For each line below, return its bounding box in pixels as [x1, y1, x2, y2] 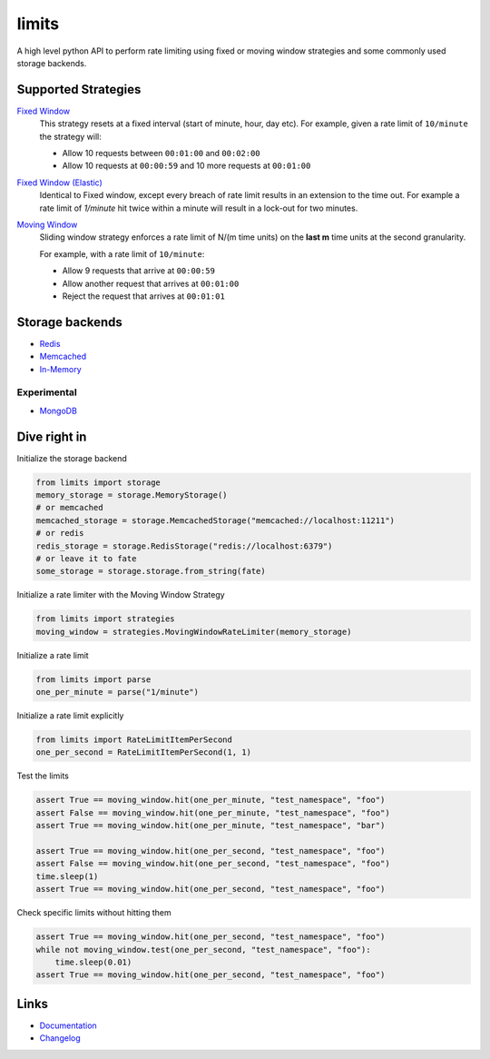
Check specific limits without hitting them [16, 907, 171, 918]
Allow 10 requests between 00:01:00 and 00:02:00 [62, 148, 260, 159]
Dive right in [16, 429, 87, 444]
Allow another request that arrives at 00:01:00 [62, 278, 240, 289]
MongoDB [39, 405, 77, 416]
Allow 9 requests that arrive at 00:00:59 [62, 265, 215, 276]
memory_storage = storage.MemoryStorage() [35, 490, 228, 500]
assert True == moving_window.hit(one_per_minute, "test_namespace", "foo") [35, 795, 386, 806]
